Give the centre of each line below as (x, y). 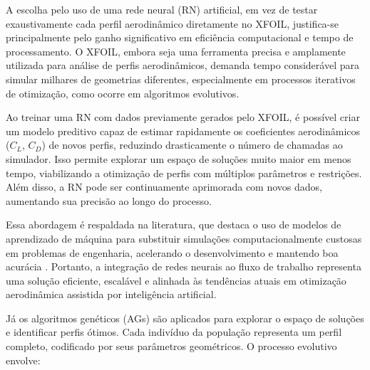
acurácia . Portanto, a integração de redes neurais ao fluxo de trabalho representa (184, 266)
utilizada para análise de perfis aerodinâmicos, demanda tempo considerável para (183, 65)
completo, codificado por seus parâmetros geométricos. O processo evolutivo (171, 346)
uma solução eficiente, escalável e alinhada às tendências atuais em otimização (176, 280)
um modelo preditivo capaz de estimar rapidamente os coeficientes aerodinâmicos (183, 131)
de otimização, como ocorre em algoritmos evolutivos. (123, 93)
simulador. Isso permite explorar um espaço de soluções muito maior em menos (179, 158)
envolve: (23, 360)
